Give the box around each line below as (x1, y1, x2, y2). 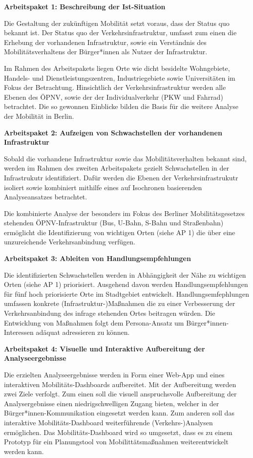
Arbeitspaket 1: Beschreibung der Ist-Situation (4, 1, 166, 11)
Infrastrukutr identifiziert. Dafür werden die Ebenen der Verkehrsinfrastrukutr (4, 172, 238, 182)
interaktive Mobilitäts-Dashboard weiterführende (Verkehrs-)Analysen (4, 417, 213, 427)
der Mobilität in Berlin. (4, 110, 74, 121)
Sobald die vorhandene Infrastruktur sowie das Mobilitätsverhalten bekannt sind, (4, 153, 247, 163)
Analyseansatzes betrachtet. (4, 192, 87, 202)
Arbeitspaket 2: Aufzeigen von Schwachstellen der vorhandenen (4, 127, 222, 137)
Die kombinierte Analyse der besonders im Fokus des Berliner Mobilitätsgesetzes (4, 208, 245, 218)
